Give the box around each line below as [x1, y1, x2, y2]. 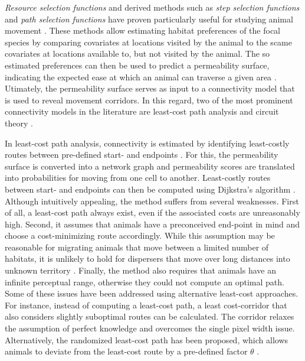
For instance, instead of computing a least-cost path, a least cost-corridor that [5, 298, 287, 311]
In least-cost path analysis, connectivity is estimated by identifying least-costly [5, 136, 290, 149]
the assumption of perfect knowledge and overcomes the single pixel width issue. [5, 322, 295, 334]
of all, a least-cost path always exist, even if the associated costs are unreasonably [5, 206, 300, 219]
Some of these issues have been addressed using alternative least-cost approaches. [5, 287, 299, 300]
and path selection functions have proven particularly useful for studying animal [5, 12, 293, 25]
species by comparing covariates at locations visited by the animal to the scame [5, 35, 292, 48]
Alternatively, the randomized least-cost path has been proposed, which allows [5, 333, 288, 346]
